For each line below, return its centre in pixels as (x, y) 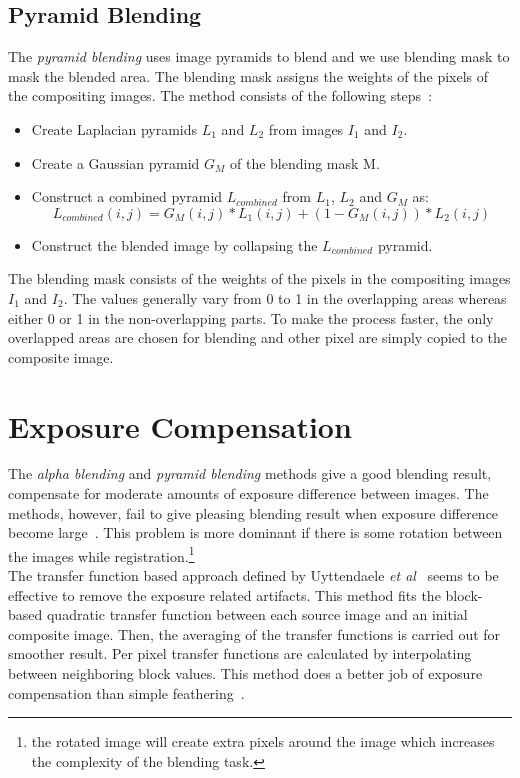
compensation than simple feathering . (126, 692)
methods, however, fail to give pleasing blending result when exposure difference (253, 512)
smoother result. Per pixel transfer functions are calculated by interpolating (240, 653)
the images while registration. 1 (101, 554)
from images (306, 128)
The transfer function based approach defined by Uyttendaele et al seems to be (253, 575)
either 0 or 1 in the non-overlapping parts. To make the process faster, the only (251, 317)
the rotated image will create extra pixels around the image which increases (263, 741)
